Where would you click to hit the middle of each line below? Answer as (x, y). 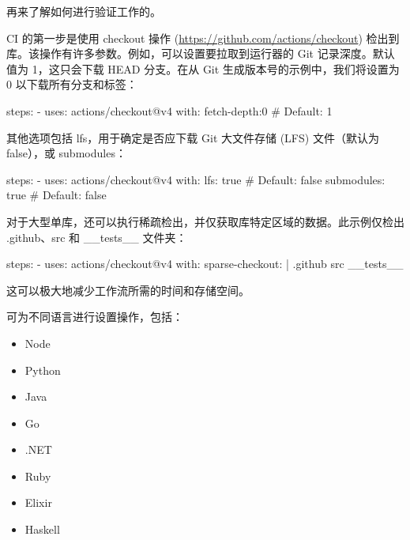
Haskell (42, 529)
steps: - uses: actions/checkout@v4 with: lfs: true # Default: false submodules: (196, 179)
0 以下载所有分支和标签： (72, 84)
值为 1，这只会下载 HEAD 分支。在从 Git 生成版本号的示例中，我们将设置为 (203, 68)
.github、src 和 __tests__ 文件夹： (97, 237)
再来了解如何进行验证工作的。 (84, 11)
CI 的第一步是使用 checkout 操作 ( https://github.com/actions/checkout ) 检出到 (203, 38)
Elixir (38, 502)
